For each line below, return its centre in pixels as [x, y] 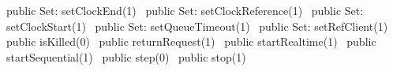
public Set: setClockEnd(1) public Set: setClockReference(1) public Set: [185, 10]
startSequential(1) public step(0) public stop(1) [126, 56]
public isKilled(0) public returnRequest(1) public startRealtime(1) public [191, 41]
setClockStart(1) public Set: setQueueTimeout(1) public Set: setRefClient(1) [197, 26]
